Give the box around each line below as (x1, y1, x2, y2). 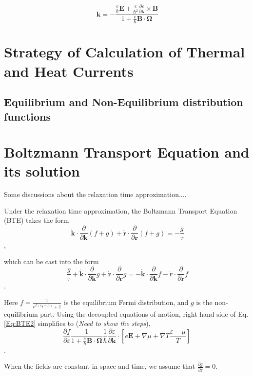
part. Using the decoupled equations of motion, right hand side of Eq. (40, 308, 249, 319)
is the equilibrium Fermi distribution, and (64, 297, 189, 307)
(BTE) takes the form (4, 215, 69, 225)
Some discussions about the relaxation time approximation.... (4, 189, 187, 199)
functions (4, 108, 51, 124)
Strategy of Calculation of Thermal (4, 42, 245, 62)
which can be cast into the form (4, 256, 99, 266)
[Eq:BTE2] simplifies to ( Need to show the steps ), (4, 318, 151, 328)
